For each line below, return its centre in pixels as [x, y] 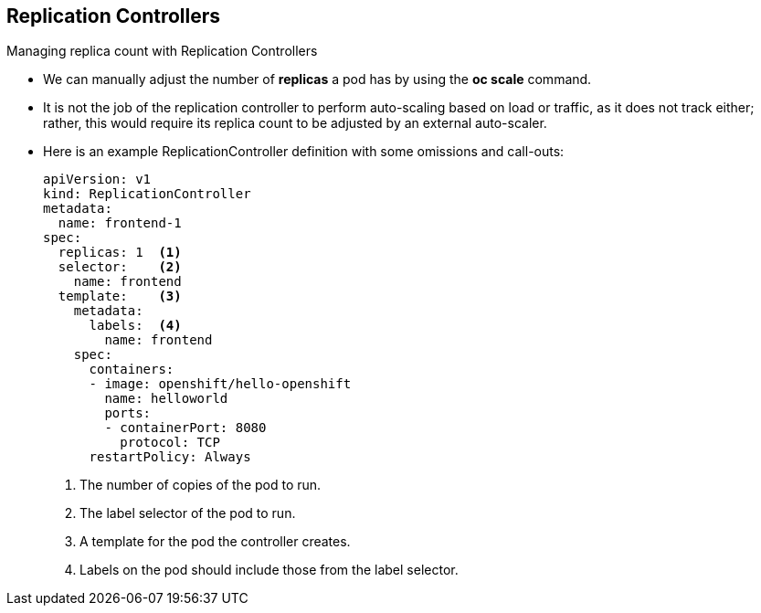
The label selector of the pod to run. [188, 513]
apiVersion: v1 [97, 180]
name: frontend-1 [120, 223]
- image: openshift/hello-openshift [220, 384]
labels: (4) [135, 326]
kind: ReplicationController [147, 194]
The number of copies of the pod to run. [201, 485]
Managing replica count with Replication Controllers [162, 51]
